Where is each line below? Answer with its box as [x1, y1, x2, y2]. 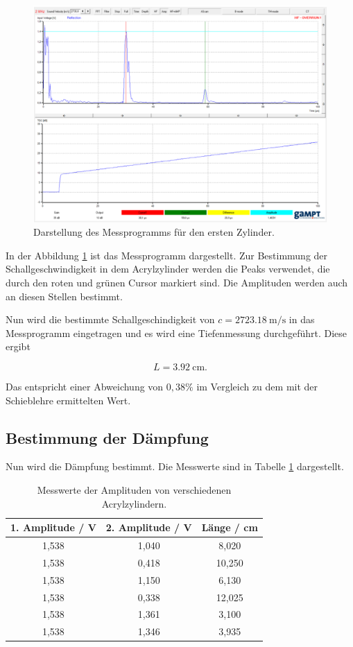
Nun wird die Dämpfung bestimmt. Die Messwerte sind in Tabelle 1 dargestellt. [6, 459, 344, 474]
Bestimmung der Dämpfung [6, 426, 209, 448]
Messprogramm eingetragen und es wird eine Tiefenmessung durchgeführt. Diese [6, 325, 347, 340]
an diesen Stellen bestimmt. [6, 288, 123, 303]
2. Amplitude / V [105, 520, 192, 535]
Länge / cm [201, 520, 258, 535]
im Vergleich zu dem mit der [196, 379, 318, 393]
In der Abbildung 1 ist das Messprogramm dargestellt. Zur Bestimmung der [6, 248, 328, 262]
